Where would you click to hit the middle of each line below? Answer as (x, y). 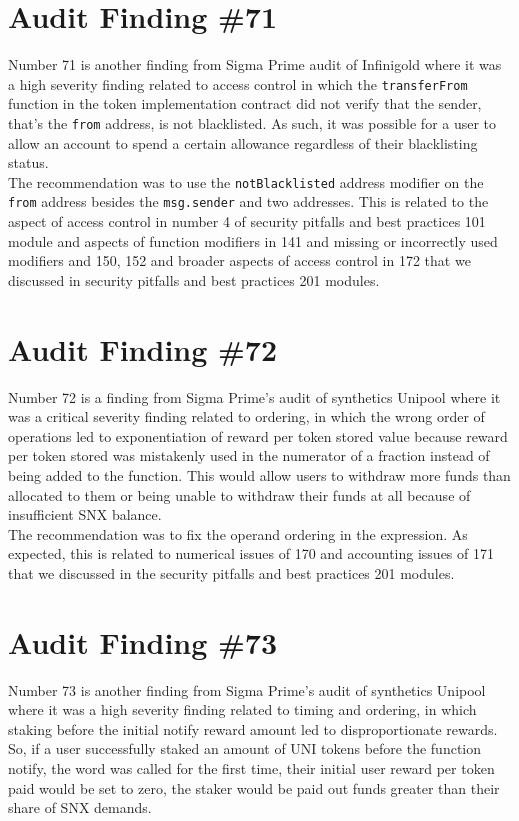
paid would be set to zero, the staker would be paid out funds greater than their (254, 787)
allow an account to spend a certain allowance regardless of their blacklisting (243, 142)
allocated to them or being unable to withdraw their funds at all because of (239, 494)
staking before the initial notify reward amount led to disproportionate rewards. (253, 728)
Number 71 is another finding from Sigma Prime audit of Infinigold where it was (255, 64)
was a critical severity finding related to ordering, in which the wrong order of (246, 416)
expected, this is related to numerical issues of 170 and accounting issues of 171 (251, 553)
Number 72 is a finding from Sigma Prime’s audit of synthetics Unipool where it (254, 396)
